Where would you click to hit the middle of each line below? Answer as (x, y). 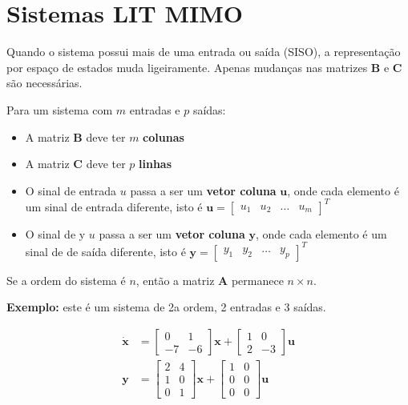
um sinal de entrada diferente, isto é (114, 206)
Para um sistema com (60, 109)
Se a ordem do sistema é (66, 280)
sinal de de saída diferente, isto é (105, 251)
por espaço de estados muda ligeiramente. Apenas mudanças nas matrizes (187, 67)
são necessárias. (44, 83)
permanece (257, 280)
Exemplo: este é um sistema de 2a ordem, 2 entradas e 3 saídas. (166, 307)
